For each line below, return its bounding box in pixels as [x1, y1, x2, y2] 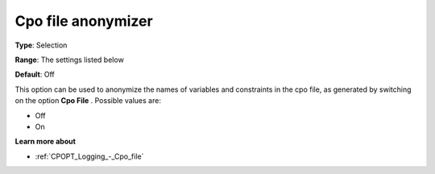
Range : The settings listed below [14, 55, 124, 64]
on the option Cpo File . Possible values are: [14, 96, 161, 106]
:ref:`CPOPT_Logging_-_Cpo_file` [35, 151, 144, 161]
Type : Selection [14, 40, 68, 50]
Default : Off [14, 69, 56, 80]
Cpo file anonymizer [14, 12, 153, 30]
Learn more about [14, 137, 77, 147]
